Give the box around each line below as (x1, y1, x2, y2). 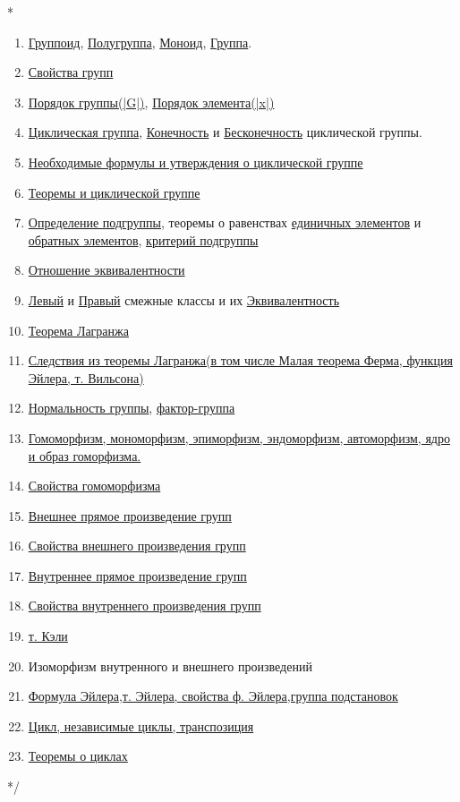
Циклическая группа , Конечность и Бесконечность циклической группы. (28, 123, 422, 141)
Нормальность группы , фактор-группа (28, 398, 235, 417)
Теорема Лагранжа (28, 320, 129, 339)
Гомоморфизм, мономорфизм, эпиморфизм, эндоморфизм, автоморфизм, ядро (28, 428, 450, 447)
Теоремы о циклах (28, 747, 128, 765)
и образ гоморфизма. (28, 446, 141, 465)
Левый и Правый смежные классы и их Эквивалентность (28, 290, 340, 309)
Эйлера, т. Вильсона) (28, 368, 144, 387)
